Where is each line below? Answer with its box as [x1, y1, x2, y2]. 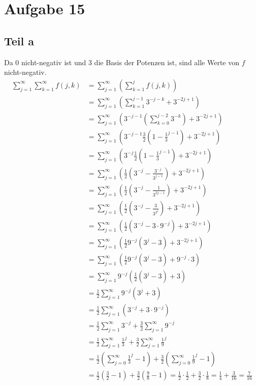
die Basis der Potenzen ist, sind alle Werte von [94, 57, 240, 67]
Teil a [4, 33, 35, 48]
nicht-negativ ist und [21, 57, 86, 67]
